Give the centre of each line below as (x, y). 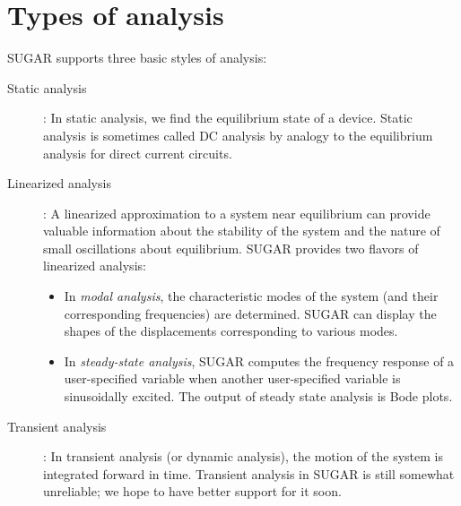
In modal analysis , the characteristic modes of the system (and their (251, 296)
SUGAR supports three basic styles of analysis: (137, 58)
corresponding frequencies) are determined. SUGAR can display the (250, 313)
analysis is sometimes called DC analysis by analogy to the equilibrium (238, 135)
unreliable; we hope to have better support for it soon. (192, 491)
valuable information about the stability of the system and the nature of (242, 231)
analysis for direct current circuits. (138, 153)
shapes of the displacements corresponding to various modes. (231, 331)
